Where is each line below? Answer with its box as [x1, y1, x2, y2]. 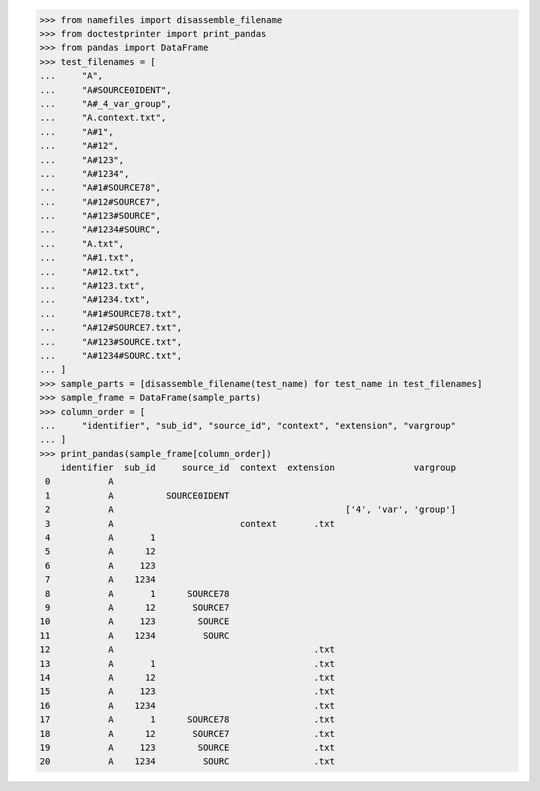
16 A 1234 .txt [39, 700, 335, 711]
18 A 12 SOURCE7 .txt [39, 728, 335, 739]
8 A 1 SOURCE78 [45, 588, 230, 599]
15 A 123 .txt [39, 686, 335, 697]
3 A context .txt [45, 518, 335, 529]
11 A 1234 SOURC [39, 630, 230, 641]
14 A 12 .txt [39, 671, 335, 683]
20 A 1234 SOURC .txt [39, 756, 335, 767]
